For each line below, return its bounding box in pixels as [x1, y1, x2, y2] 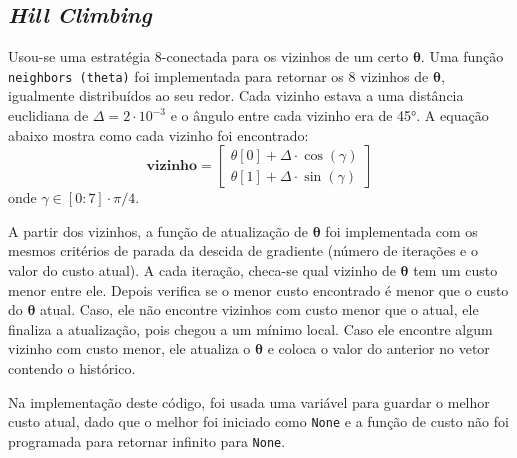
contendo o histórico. [8, 357, 136, 378]
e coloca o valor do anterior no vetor [267, 338, 490, 359]
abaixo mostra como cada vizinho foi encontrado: [8, 124, 309, 145]
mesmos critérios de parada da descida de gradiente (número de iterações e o [8, 240, 478, 261]
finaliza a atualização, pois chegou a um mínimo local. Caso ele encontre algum [8, 318, 493, 339]
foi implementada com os [325, 220, 478, 241]
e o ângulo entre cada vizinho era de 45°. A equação [170, 105, 489, 126]
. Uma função [420, 46, 504, 67]
